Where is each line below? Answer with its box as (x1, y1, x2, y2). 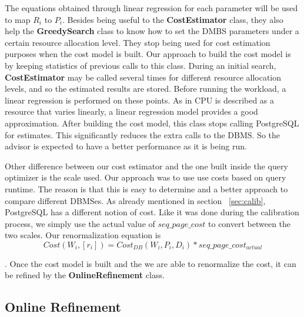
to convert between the (208, 217, 291, 229)
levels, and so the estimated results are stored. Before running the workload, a (5, 82, 286, 95)
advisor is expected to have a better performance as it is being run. (5, 140, 247, 152)
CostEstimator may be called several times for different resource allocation (5, 71, 282, 83)
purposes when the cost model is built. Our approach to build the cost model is (5, 48, 291, 60)
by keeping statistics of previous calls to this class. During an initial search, (5, 59, 276, 71)
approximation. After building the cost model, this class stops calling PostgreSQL (5, 116, 299, 129)
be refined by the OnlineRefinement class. (5, 269, 165, 281)
